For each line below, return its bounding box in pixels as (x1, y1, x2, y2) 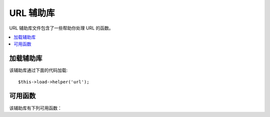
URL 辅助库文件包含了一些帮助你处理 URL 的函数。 (9, 25, 113, 31)
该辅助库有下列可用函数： (9, 105, 62, 111)
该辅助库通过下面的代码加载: (9, 67, 68, 73)
